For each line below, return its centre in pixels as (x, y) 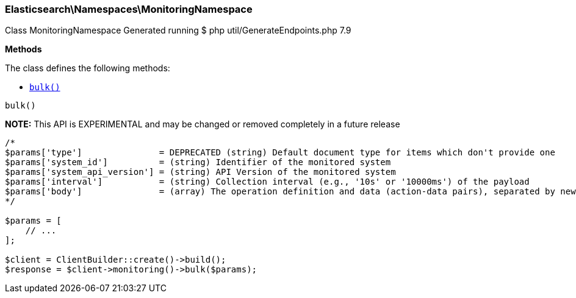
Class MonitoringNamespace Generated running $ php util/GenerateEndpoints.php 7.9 (178, 30)
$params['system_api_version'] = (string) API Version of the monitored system (200, 172)
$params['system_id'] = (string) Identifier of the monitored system (198, 162)
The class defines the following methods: (88, 68)
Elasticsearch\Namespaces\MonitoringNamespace (129, 9)
